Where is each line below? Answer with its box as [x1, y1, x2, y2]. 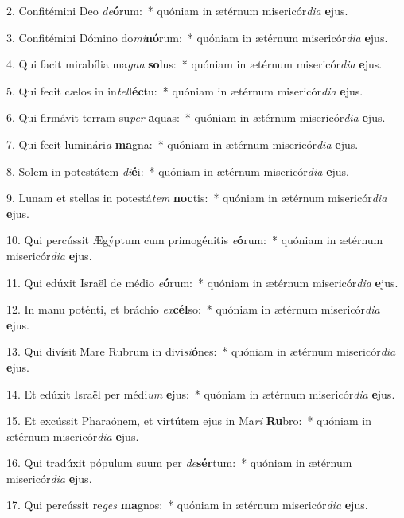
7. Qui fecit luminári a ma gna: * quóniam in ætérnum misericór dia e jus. [6, 135, 359, 152]
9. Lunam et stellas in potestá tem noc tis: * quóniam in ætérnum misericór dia [6, 189, 387, 206]
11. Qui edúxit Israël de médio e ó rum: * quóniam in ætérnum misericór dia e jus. [6, 274, 398, 290]
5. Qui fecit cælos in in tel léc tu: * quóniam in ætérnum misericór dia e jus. [6, 82, 363, 99]
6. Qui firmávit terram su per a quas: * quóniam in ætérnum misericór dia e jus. [6, 109, 386, 126]
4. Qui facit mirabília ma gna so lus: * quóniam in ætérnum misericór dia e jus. [6, 56, 383, 72]
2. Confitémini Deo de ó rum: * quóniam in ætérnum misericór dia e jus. [6, 2, 348, 18]
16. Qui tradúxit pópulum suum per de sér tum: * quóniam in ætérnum [6, 454, 352, 471]
